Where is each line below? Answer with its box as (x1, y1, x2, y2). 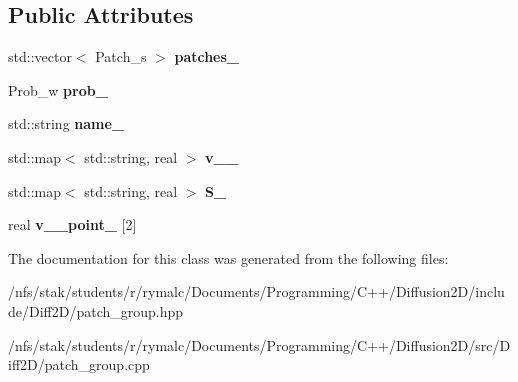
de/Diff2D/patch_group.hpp (8, 300, 184, 321)
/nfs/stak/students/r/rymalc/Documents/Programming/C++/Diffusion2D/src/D (8, 334, 511, 355)
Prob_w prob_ (8, 79, 108, 100)
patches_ (174, 46, 240, 67)
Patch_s (95, 46, 147, 67)
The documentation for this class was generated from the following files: (8, 247, 449, 268)
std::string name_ (8, 113, 125, 134)
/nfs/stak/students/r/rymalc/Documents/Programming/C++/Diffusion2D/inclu (8, 281, 505, 302)
